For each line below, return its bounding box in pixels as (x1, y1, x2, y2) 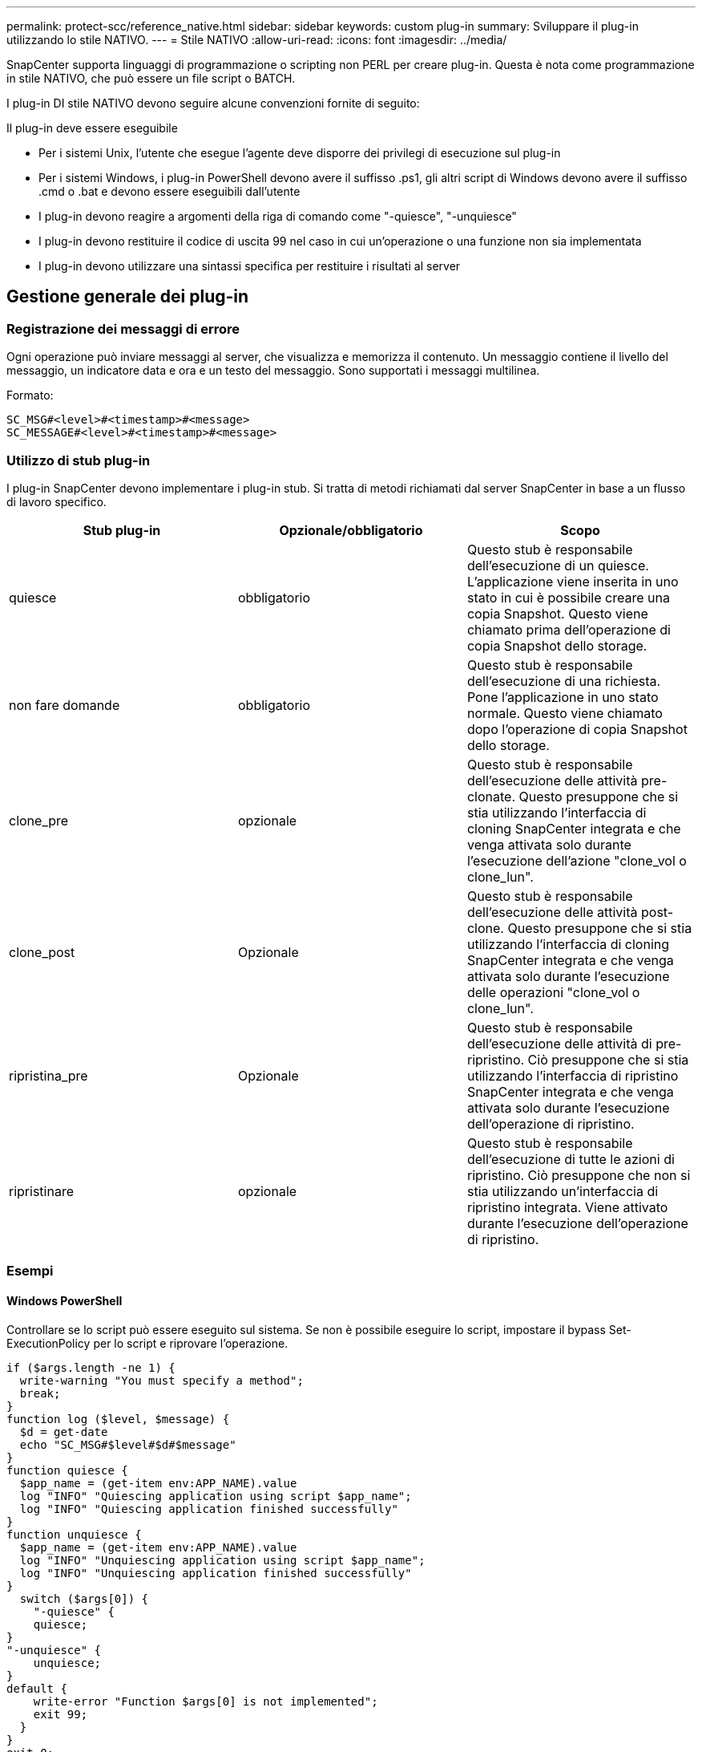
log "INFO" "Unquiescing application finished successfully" (19, 1566, 412, 1580)
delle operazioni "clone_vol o (466, 983, 640, 1000)
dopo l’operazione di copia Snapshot (466, 720, 688, 737)
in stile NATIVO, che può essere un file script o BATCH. (6, 71, 296, 85)
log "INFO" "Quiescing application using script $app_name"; (19, 1489, 412, 1503)
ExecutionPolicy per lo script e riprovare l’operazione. (6, 1336, 288, 1350)
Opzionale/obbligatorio (279, 521, 423, 538)
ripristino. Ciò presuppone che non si (466, 1166, 691, 1183)
